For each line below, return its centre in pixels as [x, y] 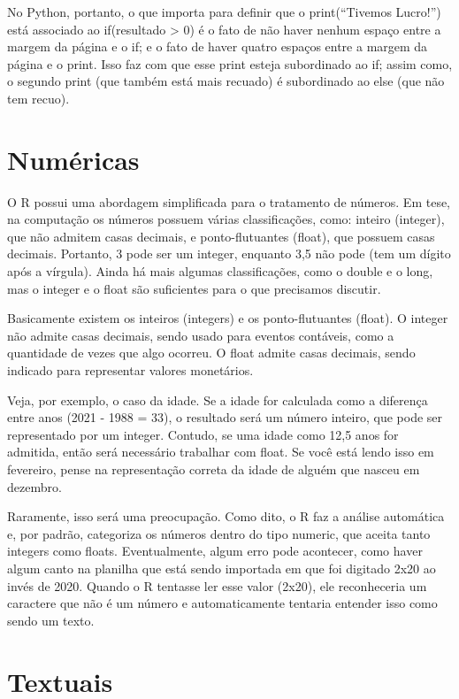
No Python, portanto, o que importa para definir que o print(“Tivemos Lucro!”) [224, 12]
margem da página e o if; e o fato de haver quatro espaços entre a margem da [218, 46]
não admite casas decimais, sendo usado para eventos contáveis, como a [201, 335]
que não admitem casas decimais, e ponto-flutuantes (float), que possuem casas [221, 236]
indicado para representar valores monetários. [130, 370]
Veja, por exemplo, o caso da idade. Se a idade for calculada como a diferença [218, 399]
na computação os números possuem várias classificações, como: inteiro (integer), [226, 219]
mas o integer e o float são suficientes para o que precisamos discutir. [194, 288]
